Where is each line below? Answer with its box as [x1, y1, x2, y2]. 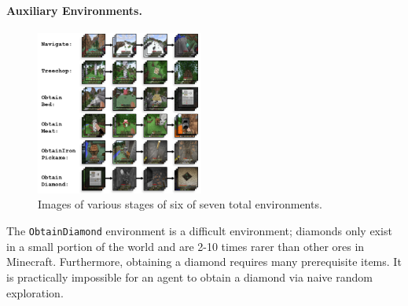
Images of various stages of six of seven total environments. [38, 196, 322, 212]
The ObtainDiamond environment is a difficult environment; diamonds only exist [6, 223, 392, 239]
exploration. [6, 284, 64, 300]
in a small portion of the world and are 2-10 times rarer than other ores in [6, 238, 365, 254]
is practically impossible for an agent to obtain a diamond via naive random [6, 268, 373, 285]
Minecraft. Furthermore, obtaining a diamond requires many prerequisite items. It [6, 253, 402, 270]
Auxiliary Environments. [6, 2, 142, 18]
